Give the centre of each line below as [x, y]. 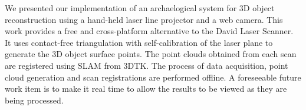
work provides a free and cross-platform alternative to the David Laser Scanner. [149, 31]
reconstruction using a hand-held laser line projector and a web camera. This [144, 19]
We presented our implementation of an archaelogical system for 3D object [140, 8]
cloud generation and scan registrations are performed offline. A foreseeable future [153, 77]
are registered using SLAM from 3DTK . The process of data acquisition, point [147, 65]
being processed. [34, 100]
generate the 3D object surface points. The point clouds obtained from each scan [151, 54]
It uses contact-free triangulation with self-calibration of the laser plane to [139, 42]
